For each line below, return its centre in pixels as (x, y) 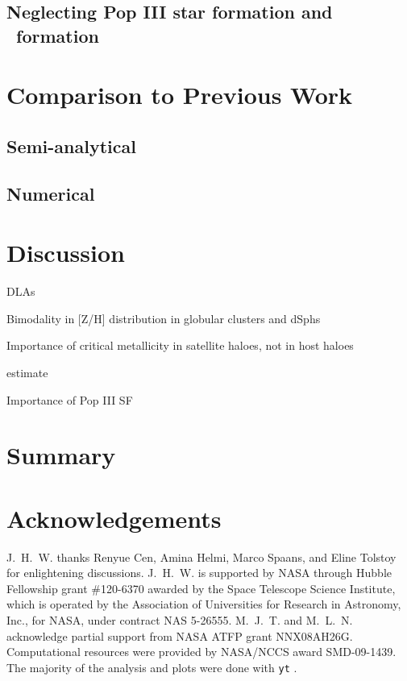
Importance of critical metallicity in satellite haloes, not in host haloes (180, 345)
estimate (27, 373)
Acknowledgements (114, 518)
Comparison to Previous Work (180, 95)
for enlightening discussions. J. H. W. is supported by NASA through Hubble (199, 573)
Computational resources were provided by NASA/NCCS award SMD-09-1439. (201, 652)
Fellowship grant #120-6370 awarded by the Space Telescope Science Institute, (201, 588)
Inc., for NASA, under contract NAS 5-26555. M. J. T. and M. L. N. (180, 620)
